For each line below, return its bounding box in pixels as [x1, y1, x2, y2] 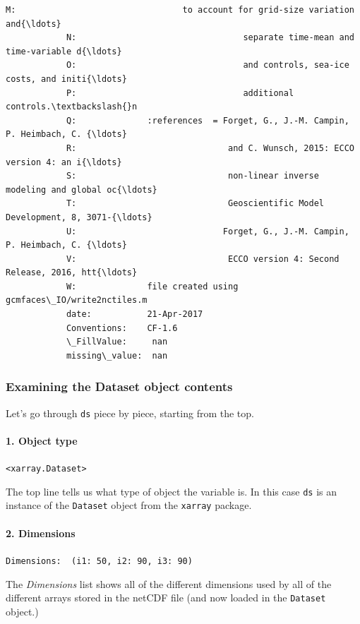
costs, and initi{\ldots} [6, 73, 127, 84]
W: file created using [66, 281, 239, 292]
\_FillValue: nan [66, 337, 168, 347]
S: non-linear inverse [66, 171, 319, 181]
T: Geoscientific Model [66, 198, 325, 209]
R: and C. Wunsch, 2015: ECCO [66, 143, 354, 153]
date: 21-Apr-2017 [66, 309, 203, 320]
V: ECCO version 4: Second [66, 253, 340, 264]
